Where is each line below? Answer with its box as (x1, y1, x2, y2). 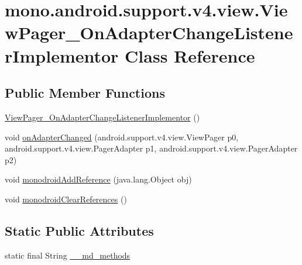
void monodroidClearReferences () (5, 192, 127, 205)
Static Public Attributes (5, 221, 154, 239)
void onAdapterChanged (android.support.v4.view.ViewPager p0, (5, 130, 239, 143)
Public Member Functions (5, 84, 165, 102)
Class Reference (125, 43, 255, 67)
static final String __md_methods (5, 249, 131, 261)
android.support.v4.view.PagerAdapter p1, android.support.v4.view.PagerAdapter (5, 142, 298, 154)
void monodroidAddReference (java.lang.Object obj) (5, 173, 192, 185)
